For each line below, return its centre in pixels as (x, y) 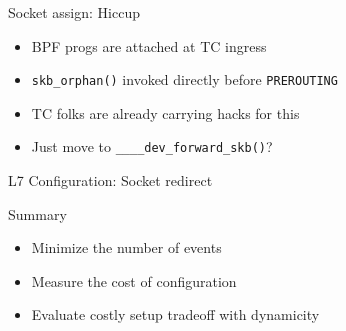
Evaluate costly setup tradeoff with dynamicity (175, 314)
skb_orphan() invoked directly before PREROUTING (184, 79)
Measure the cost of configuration (134, 280)
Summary (37, 213)
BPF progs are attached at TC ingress (149, 45)
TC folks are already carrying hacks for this (165, 112)
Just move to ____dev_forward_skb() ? (152, 146)
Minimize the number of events (126, 247)
